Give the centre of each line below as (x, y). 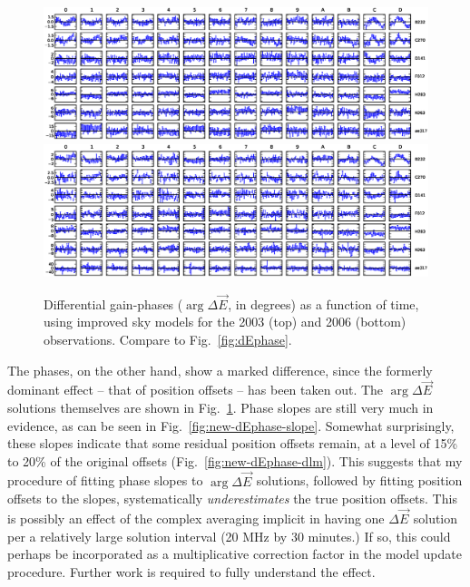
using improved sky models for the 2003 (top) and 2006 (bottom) (225, 322)
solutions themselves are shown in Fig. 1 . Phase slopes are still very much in (220, 407)
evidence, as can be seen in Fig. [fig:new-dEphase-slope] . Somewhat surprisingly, (231, 425)
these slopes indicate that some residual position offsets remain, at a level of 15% (233, 443)
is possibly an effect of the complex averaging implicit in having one (196, 518)
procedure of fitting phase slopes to (105, 480)
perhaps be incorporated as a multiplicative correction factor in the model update (235, 554)
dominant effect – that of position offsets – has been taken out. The (196, 390)
